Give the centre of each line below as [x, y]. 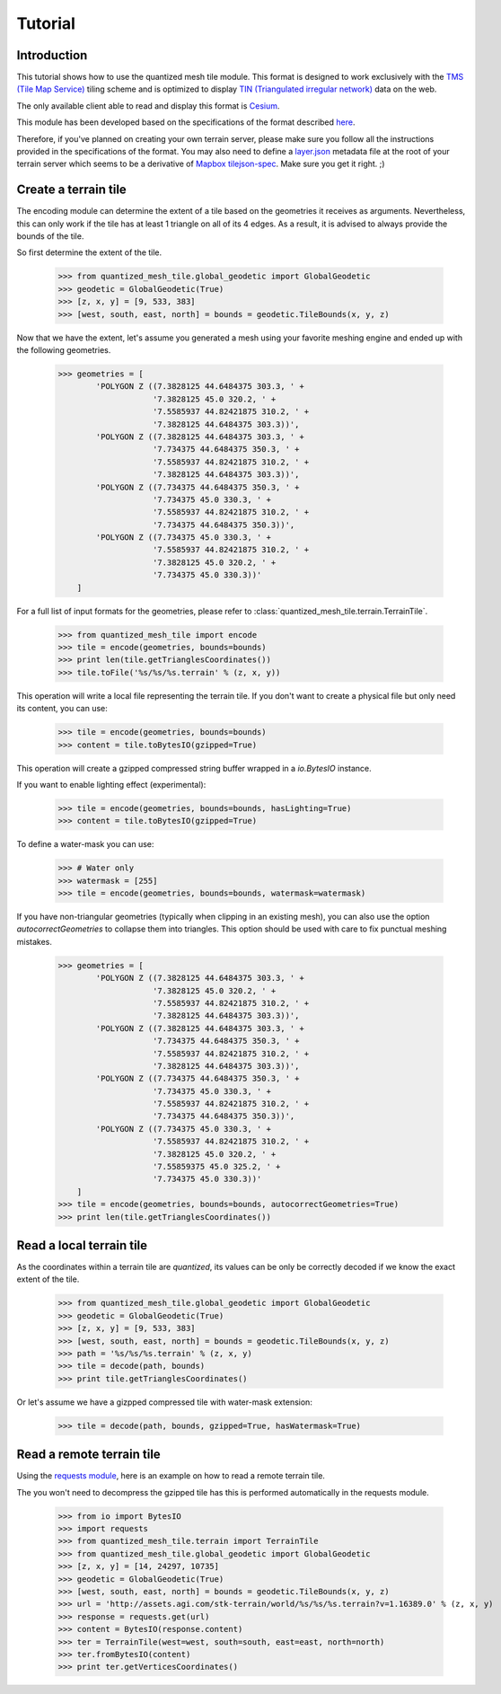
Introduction [52, 55]
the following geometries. [64, 350]
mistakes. [35, 941]
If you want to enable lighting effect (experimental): [111, 784]
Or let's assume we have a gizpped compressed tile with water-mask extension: [165, 1402]
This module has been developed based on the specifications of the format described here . [186, 122]
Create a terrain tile [72, 190]
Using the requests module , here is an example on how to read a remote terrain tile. [171, 1476]
